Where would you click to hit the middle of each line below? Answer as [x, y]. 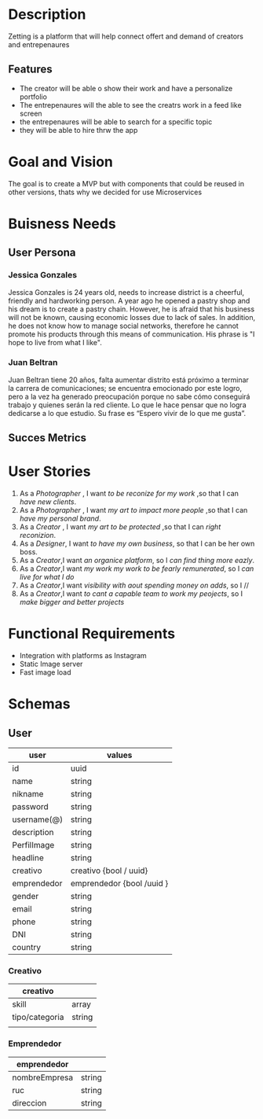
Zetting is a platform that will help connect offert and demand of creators [126, 36]
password [30, 807]
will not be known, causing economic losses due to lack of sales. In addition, [132, 317]
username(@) [38, 819]
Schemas [39, 704]
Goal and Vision [61, 162]
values [119, 755]
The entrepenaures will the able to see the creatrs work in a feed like [130, 105]
